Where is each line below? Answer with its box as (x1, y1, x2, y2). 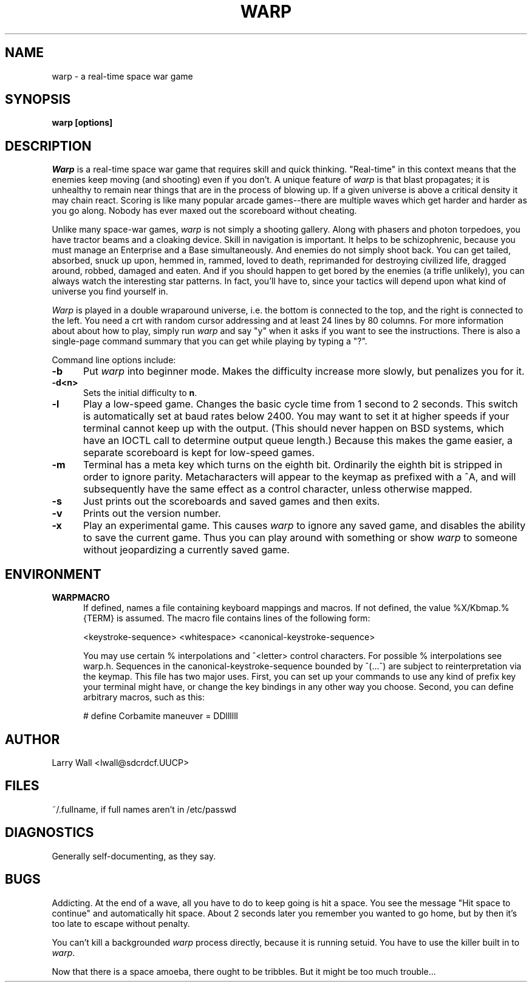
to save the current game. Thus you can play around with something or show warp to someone (83, 531, 517, 544)
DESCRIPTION (5, 138, 92, 154)
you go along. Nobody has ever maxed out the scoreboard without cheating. (52, 205, 357, 216)
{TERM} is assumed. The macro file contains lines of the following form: (83, 613, 370, 624)
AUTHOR (5, 731, 60, 747)
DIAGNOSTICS (5, 825, 94, 841)
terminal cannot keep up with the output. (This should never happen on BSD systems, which (83, 422, 504, 435)
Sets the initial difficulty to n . (83, 388, 197, 398)
